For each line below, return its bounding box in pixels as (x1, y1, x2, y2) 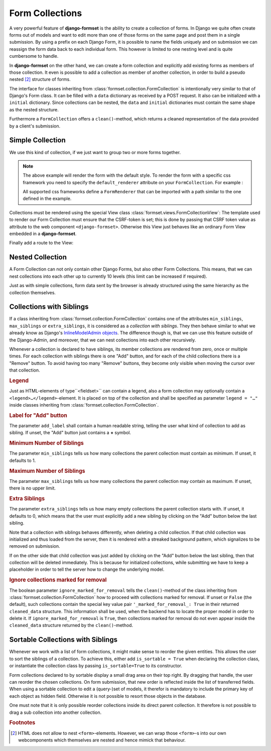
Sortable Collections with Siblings (9, 636, 118, 644)
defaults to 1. (9, 457, 36, 463)
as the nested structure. (9, 106, 59, 112)
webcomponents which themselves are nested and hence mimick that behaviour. (18, 737, 186, 743)
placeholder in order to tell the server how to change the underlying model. (9, 566, 165, 572)
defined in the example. (23, 196, 72, 202)
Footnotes (9, 719, 36, 726)
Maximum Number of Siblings (9, 467, 85, 474)
